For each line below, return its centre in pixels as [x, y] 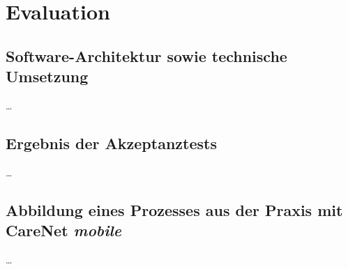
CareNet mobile [63, 230]
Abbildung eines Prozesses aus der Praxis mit [174, 209]
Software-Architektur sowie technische [146, 55]
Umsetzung [47, 76]
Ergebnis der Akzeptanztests [111, 143]
